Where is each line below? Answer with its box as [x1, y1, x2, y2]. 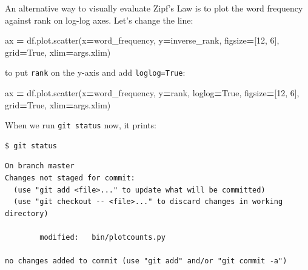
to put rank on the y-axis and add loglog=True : [5, 66, 186, 79]
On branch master [5, 162, 75, 171]
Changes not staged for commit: [5, 174, 135, 183]
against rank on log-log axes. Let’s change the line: [5, 13, 193, 26]
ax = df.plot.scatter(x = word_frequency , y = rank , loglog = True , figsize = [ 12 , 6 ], [5, 87, 300, 99]
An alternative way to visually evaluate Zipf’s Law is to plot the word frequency [5, 2, 303, 14]
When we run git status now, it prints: [5, 119, 156, 131]
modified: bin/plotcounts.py [39, 233, 166, 242]
